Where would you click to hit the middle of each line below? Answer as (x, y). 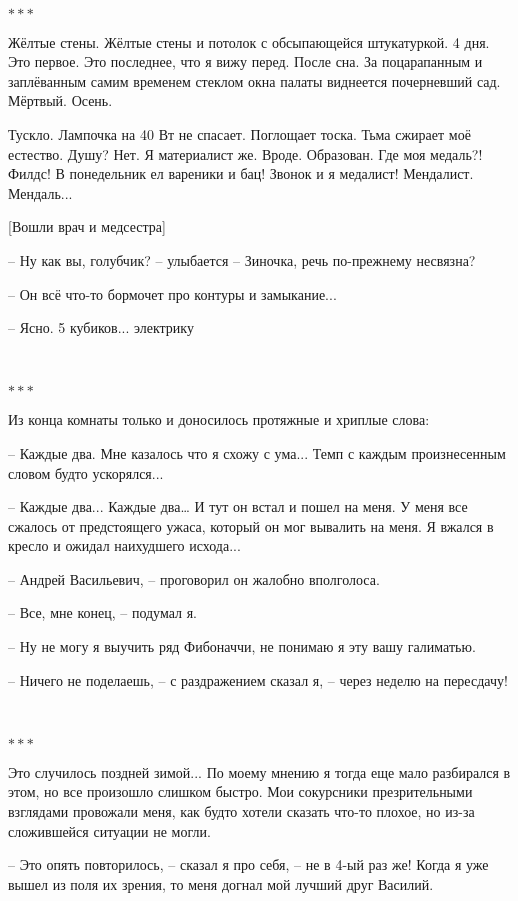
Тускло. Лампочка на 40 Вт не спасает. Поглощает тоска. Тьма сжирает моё (239, 133)
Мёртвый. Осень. (60, 100)
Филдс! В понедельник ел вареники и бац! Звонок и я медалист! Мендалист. (241, 173)
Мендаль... (40, 192)
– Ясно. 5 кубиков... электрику (101, 327)
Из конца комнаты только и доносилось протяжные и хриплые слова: (219, 419)
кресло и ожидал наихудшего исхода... (124, 545)
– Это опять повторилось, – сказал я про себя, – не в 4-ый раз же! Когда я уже (248, 864)
